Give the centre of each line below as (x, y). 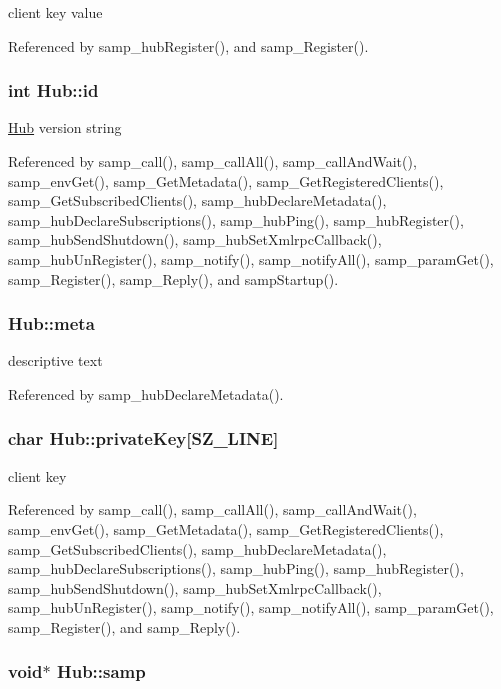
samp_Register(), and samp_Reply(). (124, 626)
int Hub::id (53, 90)
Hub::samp (101, 671)
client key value (55, 12)
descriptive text (55, 360)
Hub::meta (51, 323)
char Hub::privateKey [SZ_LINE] (143, 438)
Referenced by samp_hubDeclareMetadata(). (146, 393)
